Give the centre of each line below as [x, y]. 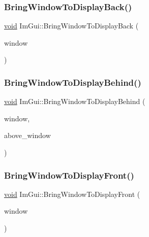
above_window [27, 135]
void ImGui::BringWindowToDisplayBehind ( [75, 101]
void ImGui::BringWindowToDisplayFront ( [72, 194]
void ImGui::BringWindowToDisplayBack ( [71, 26]
